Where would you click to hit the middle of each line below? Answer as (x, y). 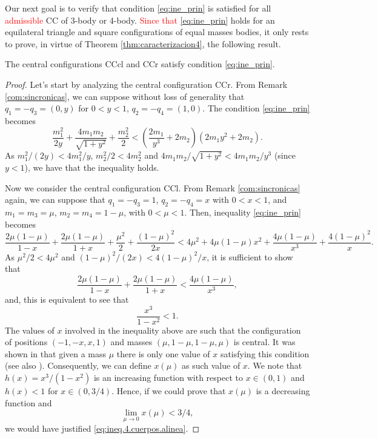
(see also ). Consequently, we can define (78, 365)
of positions (26, 342)
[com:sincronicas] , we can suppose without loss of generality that (125, 96)
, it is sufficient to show (250, 256)
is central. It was (264, 342)
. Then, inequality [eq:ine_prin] (243, 212)
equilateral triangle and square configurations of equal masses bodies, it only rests (157, 32)
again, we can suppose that (55, 200)
